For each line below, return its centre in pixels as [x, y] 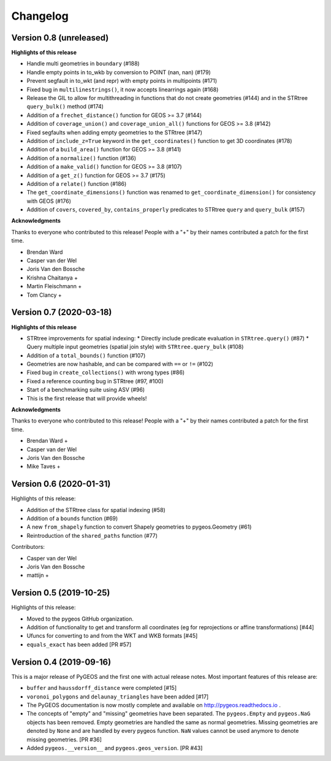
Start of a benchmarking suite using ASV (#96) [86, 390]
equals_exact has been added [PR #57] [79, 644]
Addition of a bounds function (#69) [72, 519]
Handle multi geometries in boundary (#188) [83, 64]
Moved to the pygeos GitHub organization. [80, 619]
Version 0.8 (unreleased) [60, 38]
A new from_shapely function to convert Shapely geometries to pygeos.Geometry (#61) [139, 527]
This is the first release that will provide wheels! [87, 398]
